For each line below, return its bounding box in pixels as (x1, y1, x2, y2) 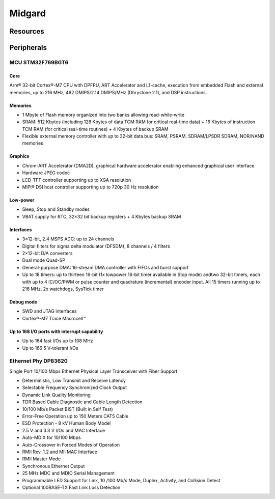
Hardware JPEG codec (22, 170, 70, 176)
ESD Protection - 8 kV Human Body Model (22, 420, 111, 426)
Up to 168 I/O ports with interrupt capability (9, 328, 103, 335)
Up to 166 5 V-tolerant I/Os (22, 345, 78, 351)
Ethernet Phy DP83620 (9, 357, 68, 365)
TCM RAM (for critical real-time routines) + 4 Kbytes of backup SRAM (22, 126, 169, 132)
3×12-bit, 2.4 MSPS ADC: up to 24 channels (22, 236, 115, 242)
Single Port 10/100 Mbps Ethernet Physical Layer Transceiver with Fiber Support (9, 368, 178, 374)
